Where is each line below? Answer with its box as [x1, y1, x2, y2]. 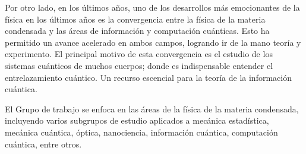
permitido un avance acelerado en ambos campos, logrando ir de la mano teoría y [5, 36, 301, 48]
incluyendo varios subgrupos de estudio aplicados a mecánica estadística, [5, 114, 269, 127]
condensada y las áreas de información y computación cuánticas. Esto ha [5, 24, 270, 37]
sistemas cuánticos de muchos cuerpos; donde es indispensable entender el [5, 59, 273, 71]
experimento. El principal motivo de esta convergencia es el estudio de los [5, 48, 273, 60]
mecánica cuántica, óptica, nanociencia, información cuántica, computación [5, 125, 278, 138]
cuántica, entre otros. [5, 137, 82, 150]
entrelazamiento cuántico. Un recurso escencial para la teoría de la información [5, 71, 292, 83]
